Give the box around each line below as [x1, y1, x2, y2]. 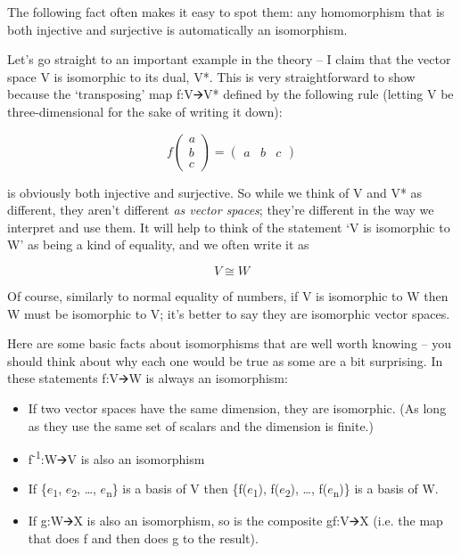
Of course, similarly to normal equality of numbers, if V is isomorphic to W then [7, 286, 449, 305]
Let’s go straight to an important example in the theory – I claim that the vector [7, 50, 451, 69]
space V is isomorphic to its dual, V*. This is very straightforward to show [7, 67, 416, 86]
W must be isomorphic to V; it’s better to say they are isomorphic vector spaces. [7, 304, 450, 322]
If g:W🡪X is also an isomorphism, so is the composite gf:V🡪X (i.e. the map [28, 511, 443, 530]
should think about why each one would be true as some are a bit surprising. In [7, 351, 443, 370]
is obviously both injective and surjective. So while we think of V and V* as [7, 183, 423, 201]
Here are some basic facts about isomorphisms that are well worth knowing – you [7, 334, 451, 353]
